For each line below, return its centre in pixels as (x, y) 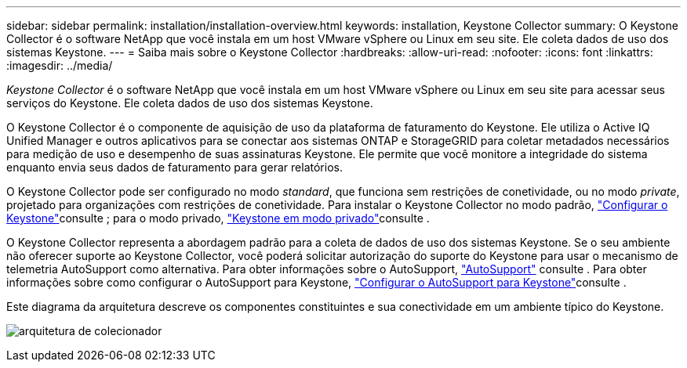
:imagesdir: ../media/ (60, 65)
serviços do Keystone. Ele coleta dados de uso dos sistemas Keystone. (190, 103)
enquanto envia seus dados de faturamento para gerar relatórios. (174, 167)
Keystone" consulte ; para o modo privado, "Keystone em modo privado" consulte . (218, 218)
